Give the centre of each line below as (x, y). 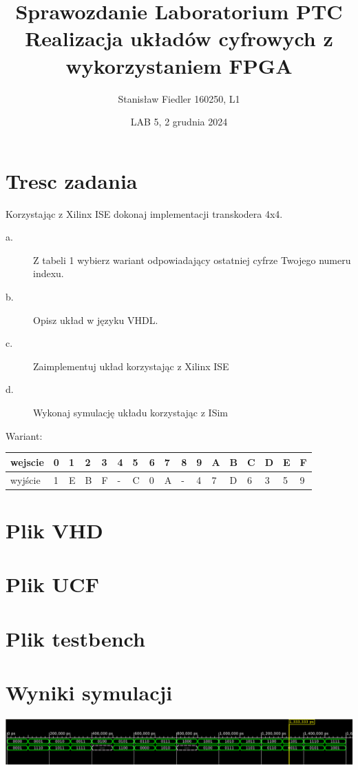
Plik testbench (75, 638)
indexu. (49, 273)
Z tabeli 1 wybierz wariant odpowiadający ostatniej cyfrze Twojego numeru (192, 260)
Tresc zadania (72, 180)
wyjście (25, 479)
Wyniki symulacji (89, 692)
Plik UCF (52, 584)
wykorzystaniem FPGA (179, 65)
